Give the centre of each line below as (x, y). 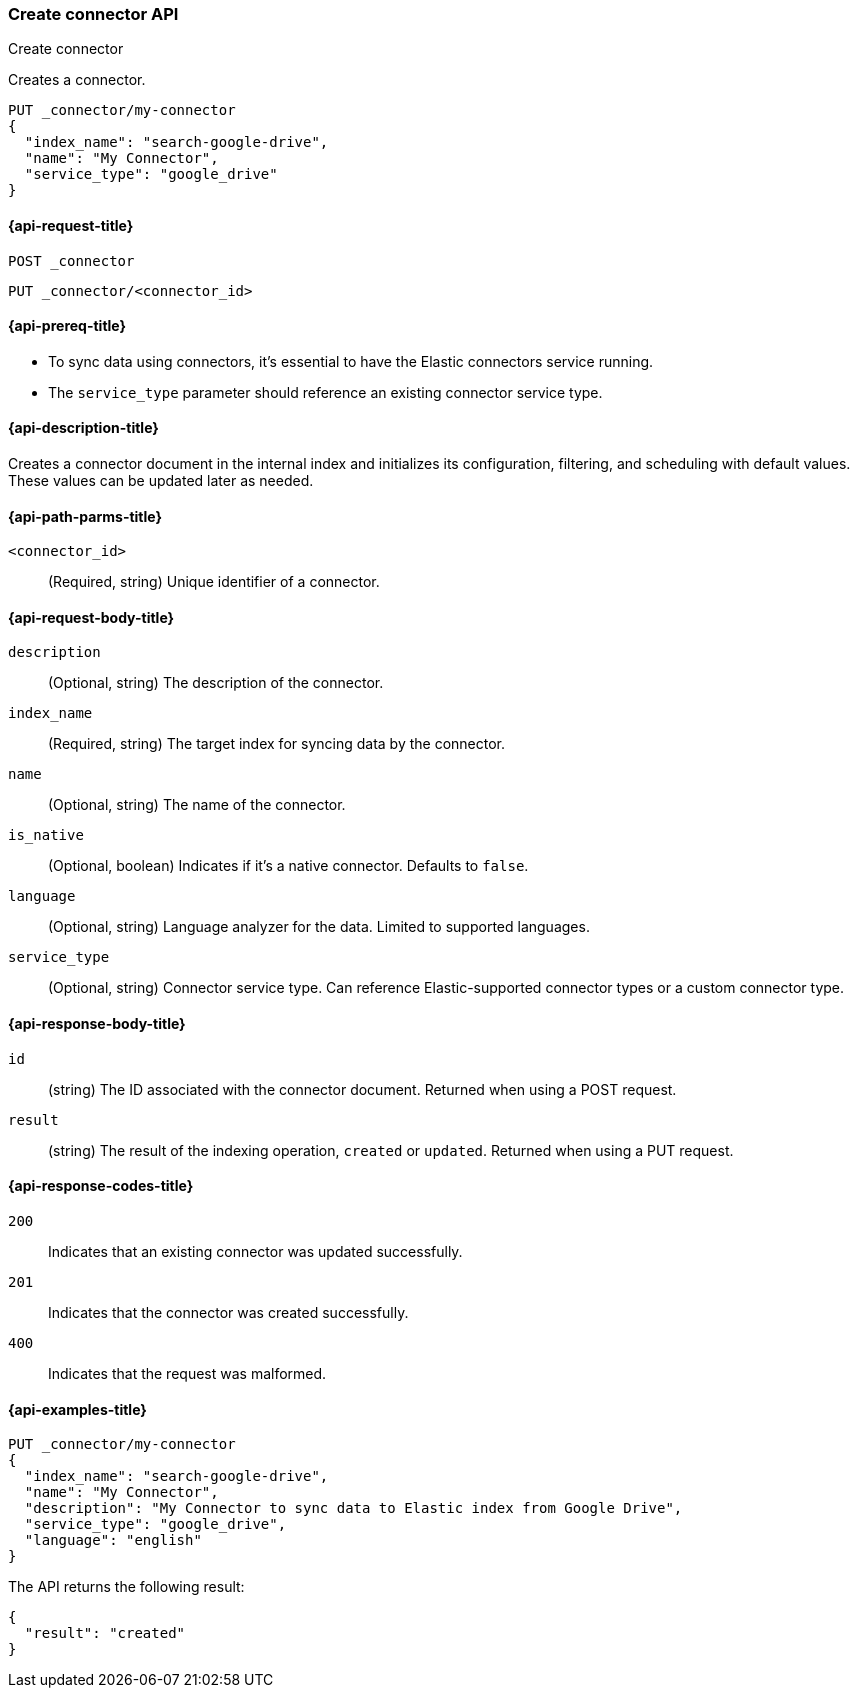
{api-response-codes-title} (101, 1186)
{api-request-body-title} (91, 617)
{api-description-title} (83, 428)
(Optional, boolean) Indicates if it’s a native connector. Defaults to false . (288, 866)
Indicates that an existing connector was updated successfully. (255, 1251)
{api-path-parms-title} (85, 516)
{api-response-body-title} (97, 1024)
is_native (46, 835)
